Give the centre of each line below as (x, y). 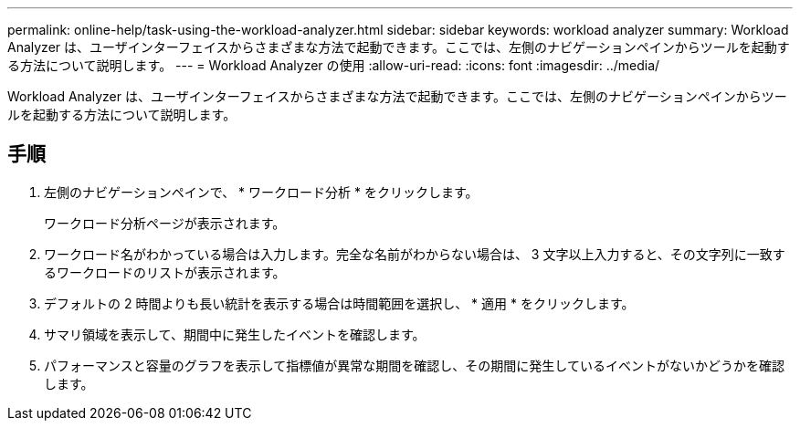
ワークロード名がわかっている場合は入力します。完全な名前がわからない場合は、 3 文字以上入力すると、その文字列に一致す (415, 254)
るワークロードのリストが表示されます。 (165, 272)
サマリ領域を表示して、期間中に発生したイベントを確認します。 (235, 334)
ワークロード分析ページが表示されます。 (165, 223)
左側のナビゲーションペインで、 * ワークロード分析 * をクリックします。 (261, 192)
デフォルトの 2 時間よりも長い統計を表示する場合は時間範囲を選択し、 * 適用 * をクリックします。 (339, 303)
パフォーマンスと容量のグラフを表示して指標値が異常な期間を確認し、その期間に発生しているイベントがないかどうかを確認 (414, 365)
